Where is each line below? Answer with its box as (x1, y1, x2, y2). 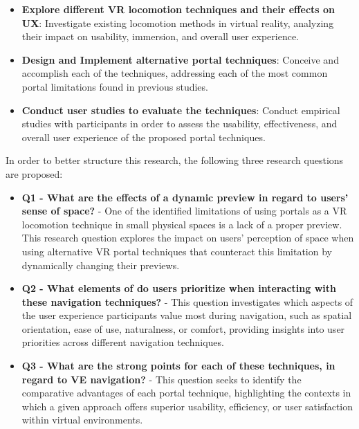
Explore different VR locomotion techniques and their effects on (21, 2, 335, 16)
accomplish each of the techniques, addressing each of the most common (21, 66, 328, 80)
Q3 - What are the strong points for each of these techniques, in (21, 358, 335, 373)
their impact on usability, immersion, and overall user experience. (21, 29, 300, 44)
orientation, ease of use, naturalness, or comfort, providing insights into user (21, 321, 345, 336)
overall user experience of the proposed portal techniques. (21, 129, 266, 144)
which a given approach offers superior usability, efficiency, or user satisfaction (21, 399, 353, 413)
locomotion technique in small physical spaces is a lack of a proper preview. (21, 217, 342, 231)
